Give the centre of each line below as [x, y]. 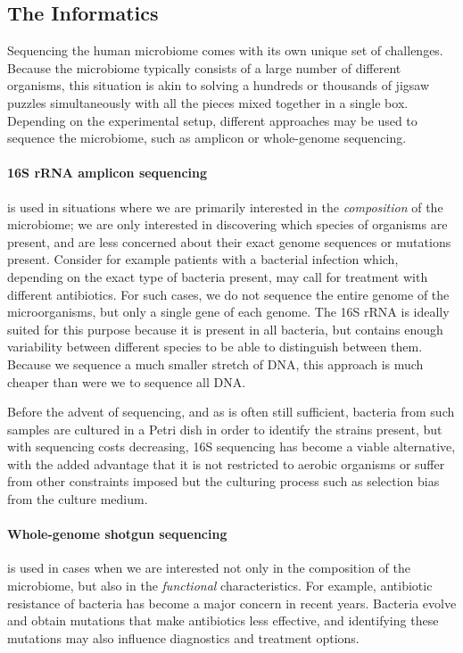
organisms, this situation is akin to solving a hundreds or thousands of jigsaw [219, 85]
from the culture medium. [78, 499]
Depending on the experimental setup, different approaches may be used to [212, 120]
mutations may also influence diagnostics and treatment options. [183, 637]
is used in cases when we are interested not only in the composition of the [209, 568]
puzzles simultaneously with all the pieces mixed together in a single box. [208, 102]
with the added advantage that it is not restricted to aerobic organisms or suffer [226, 463]
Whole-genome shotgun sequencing [117, 534]
